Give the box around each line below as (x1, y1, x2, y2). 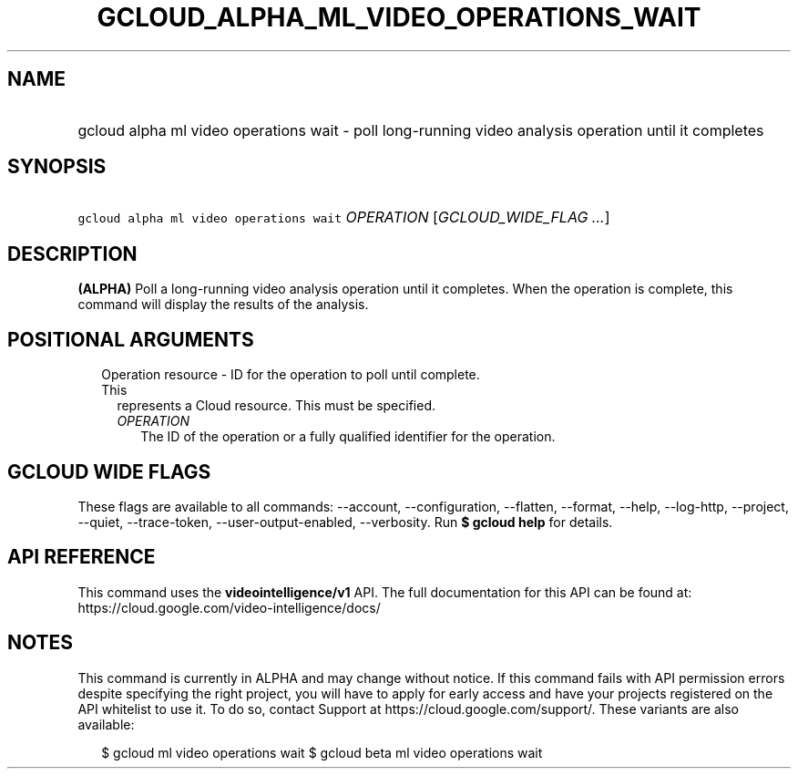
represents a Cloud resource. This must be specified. (117, 398, 435, 414)
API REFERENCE (7, 545, 156, 569)
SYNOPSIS (7, 155, 107, 179)
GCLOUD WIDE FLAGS (7, 460, 211, 483)
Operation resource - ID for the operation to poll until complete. (101, 367, 480, 383)
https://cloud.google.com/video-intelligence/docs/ (77, 599, 381, 616)
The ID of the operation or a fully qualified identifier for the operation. (140, 429, 556, 445)
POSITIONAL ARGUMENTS (7, 327, 254, 351)
